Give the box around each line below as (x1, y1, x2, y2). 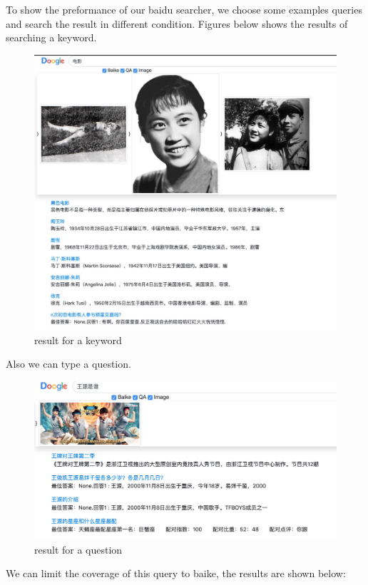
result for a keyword (34, 332, 122, 347)
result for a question (34, 542, 123, 556)
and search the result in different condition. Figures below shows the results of (6, 16, 348, 31)
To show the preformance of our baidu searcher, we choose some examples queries (6, 2, 362, 16)
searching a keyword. (6, 30, 97, 45)
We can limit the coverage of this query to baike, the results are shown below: (6, 566, 346, 581)
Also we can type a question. (6, 356, 131, 371)
